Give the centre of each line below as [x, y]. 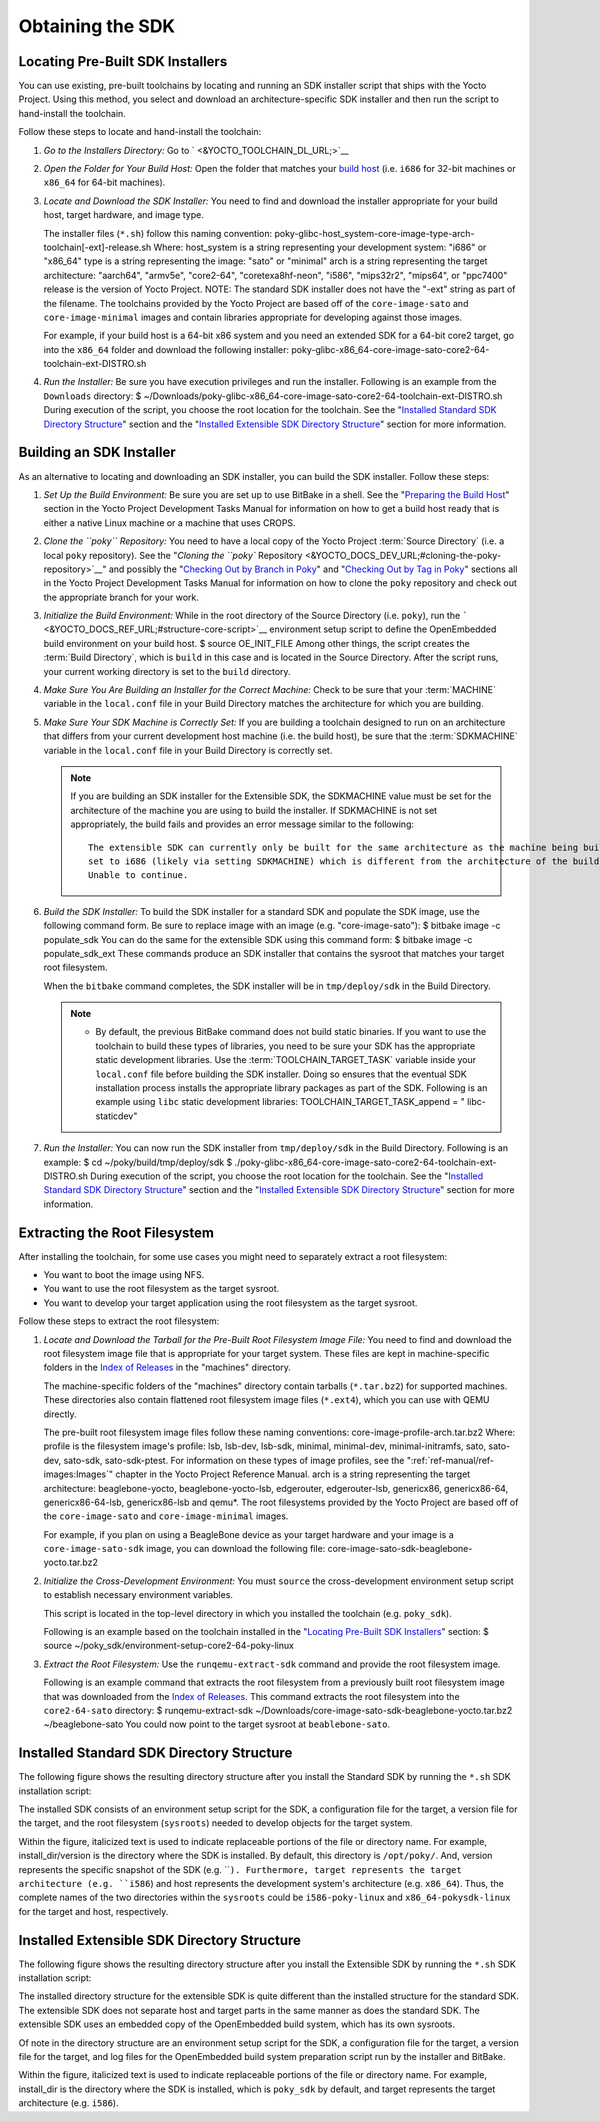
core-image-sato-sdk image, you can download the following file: [184, 1549]
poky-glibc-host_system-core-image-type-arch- [374, 233]
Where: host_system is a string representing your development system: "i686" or [320, 247]
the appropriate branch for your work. [121, 597]
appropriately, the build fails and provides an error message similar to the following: [242, 824]
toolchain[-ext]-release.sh [97, 247]
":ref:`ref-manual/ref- [450, 1460]
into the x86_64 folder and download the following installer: [166, 349]
